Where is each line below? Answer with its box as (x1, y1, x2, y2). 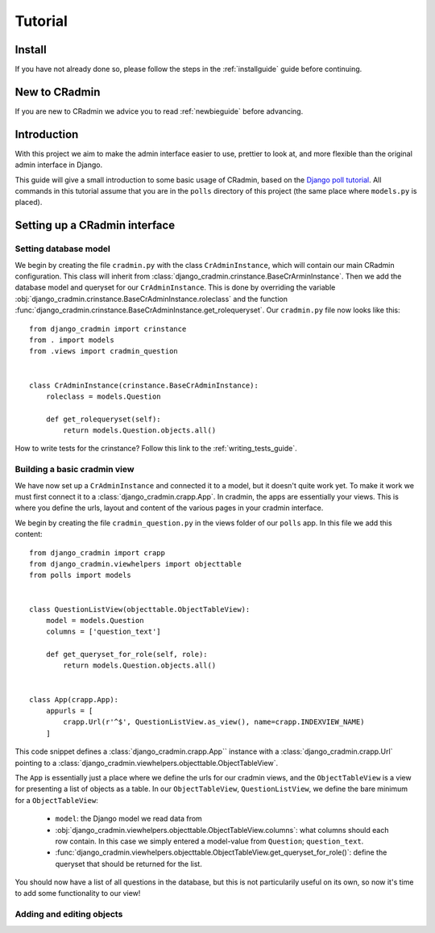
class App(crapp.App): (29, 695, 119, 704)
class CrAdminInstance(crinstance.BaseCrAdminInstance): (29, 380, 259, 390)
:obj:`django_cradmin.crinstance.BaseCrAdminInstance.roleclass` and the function (14, 294, 288, 303)
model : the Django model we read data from (55, 814, 203, 823)
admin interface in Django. (14, 160, 103, 169)
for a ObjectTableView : (14, 795, 98, 805)
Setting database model (14, 243, 110, 254)
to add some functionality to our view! (14, 889, 141, 898)
